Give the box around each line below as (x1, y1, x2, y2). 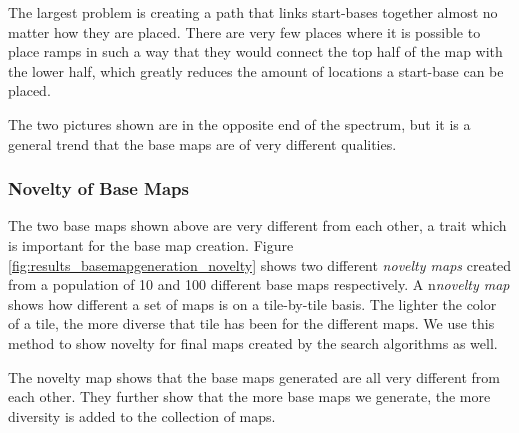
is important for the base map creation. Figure (8, 234, 294, 255)
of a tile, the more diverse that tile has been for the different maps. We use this (8, 313, 495, 334)
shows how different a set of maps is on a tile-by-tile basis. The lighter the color (8, 293, 497, 314)
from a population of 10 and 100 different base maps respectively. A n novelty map (8, 274, 510, 295)
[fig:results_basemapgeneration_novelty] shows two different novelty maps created (8, 254, 512, 275)
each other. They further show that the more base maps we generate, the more (8, 386, 491, 407)
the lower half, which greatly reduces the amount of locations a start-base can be (8, 60, 504, 81)
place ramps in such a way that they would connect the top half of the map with (8, 41, 503, 62)
